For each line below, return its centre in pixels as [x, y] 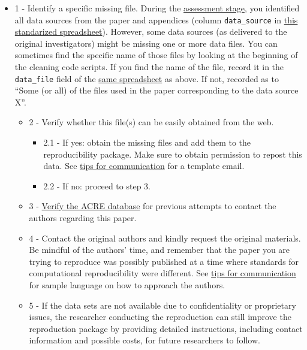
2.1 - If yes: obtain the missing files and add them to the [147, 142]
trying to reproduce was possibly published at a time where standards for [164, 261]
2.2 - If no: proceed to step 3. [97, 185]
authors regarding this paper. [83, 218]
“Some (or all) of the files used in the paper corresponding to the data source [156, 90]
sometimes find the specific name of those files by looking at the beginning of [156, 55]
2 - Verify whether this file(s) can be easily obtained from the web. [151, 122]
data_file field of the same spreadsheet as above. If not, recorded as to [147, 78]
